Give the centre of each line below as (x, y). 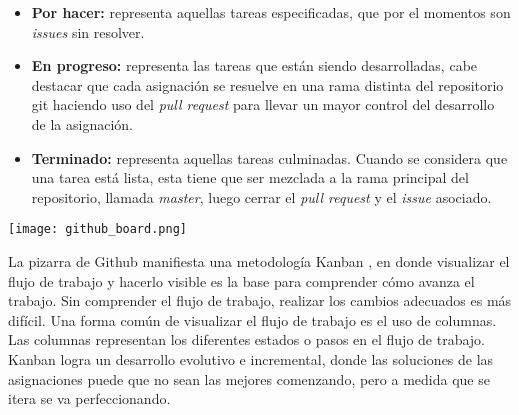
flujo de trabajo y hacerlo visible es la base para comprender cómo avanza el (241, 280)
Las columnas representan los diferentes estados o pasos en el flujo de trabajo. (247, 339)
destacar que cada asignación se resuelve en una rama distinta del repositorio (267, 84)
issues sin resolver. (88, 31)
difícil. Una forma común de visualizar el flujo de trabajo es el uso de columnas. (252, 319)
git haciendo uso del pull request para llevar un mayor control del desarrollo (263, 104)
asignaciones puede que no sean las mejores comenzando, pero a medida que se (249, 378)
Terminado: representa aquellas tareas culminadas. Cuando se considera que (269, 157)
